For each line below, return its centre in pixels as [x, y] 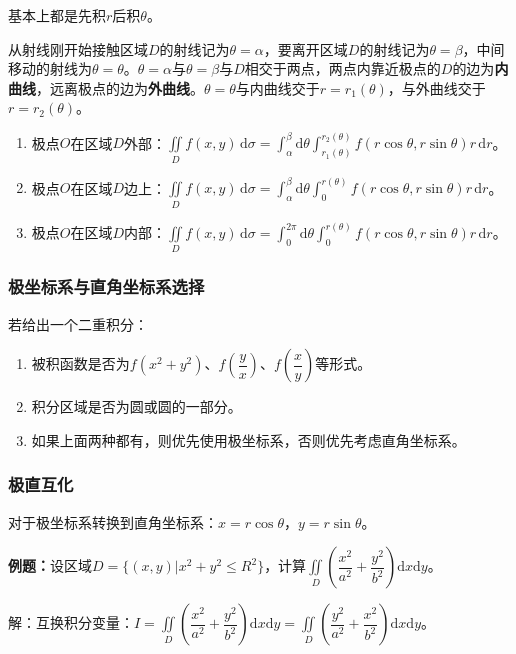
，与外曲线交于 [436, 87]
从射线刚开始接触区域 [78, 48]
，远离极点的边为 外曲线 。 [120, 87]
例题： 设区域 [50, 565]
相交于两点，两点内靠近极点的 [342, 68]
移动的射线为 [50, 68]
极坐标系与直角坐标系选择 [106, 286]
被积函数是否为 [80, 363]
